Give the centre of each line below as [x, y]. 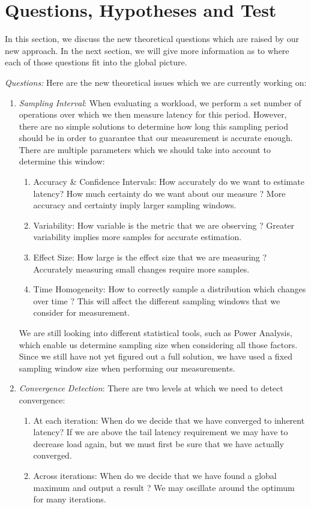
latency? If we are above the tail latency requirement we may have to [161, 432]
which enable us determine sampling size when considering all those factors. [158, 344]
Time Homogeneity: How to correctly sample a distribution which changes [170, 289]
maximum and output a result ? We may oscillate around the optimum [164, 487]
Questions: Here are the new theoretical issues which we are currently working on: [156, 82]
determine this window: [62, 161]
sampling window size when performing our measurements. [127, 368]
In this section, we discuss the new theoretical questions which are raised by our [152, 39]
